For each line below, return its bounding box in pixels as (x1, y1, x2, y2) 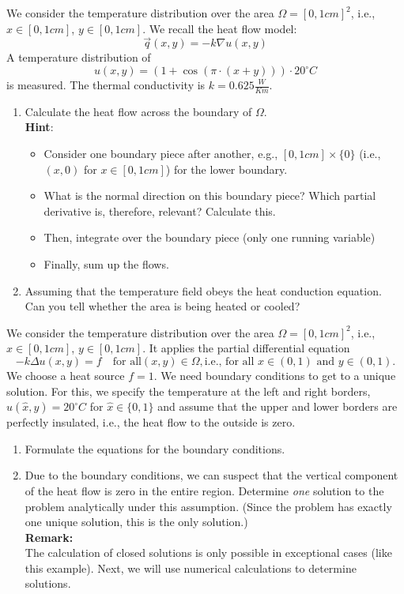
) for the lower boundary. (165, 160, 288, 177)
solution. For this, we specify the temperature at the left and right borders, (6, 382, 371, 399)
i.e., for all (204, 355, 255, 367)
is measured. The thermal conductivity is (6, 77, 206, 92)
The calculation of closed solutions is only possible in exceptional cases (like (25, 544, 392, 561)
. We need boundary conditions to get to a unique (153, 367, 396, 383)
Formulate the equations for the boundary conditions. (25, 440, 285, 457)
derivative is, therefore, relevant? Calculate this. (43, 202, 276, 219)
